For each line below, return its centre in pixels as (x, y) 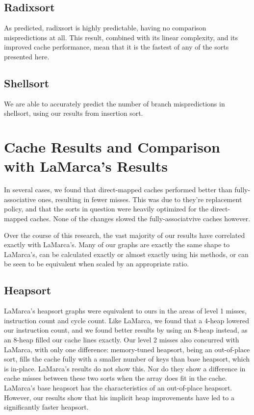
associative (20, 199)
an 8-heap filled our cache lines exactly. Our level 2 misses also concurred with (122, 340)
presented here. (27, 56)
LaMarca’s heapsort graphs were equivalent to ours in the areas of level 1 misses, (125, 311)
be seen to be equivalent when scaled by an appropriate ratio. (97, 264)
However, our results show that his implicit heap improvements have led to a (119, 397)
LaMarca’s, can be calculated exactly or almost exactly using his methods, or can (126, 254)
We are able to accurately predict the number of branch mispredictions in (114, 103)
